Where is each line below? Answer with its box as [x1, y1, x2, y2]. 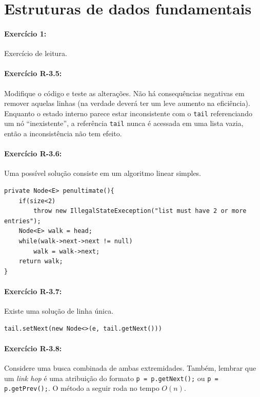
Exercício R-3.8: [4, 342, 62, 353]
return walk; [18, 258, 63, 265]
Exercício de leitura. [4, 48, 67, 59]
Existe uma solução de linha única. [4, 305, 114, 316]
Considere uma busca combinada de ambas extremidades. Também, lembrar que [4, 363, 256, 373]
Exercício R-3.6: [4, 148, 62, 159]
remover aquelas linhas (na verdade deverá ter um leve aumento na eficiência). [4, 98, 250, 109]
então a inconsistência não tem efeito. [4, 128, 122, 139]
